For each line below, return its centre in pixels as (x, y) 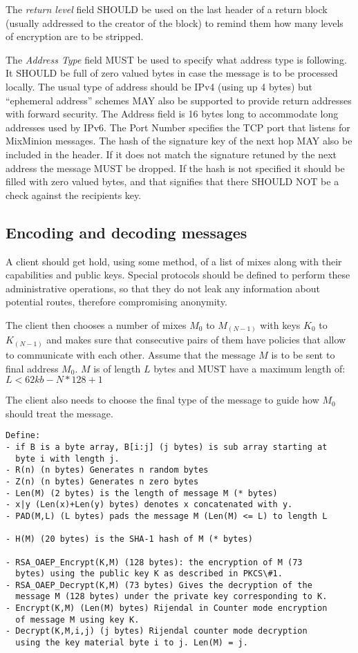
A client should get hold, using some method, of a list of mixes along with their (174, 261)
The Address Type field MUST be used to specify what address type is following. (176, 59)
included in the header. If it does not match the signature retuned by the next (171, 154)
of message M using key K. (77, 619)
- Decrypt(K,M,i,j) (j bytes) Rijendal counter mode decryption (157, 631)
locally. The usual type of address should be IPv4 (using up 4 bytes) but (159, 86)
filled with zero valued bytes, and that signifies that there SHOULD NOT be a (172, 181)
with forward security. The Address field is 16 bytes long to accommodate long (172, 114)
